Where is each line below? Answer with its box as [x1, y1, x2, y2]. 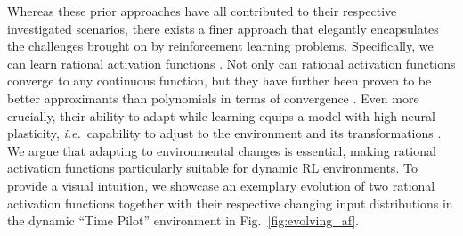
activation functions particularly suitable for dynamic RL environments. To [7, 159, 418, 177]
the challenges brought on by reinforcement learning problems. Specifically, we [7, 37, 434, 55]
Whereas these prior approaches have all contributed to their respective [7, 2, 397, 20]
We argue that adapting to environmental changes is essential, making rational [7, 141, 436, 159]
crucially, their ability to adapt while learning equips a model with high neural [7, 106, 435, 125]
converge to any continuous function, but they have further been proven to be [7, 71, 432, 90]
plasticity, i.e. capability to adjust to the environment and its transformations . [7, 124, 442, 142]
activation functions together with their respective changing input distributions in [7, 193, 453, 212]
